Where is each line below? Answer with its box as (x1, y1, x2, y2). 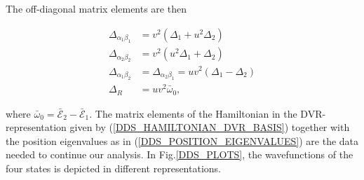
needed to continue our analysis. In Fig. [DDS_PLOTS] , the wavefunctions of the (6, 147, 353, 162)
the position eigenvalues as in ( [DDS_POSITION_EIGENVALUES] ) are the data (6, 133, 359, 148)
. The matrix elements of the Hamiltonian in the (89, 106, 297, 120)
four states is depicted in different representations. (6, 160, 221, 175)
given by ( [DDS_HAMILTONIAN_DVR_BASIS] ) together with (69, 120, 350, 134)
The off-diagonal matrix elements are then (6, 1, 187, 15)
